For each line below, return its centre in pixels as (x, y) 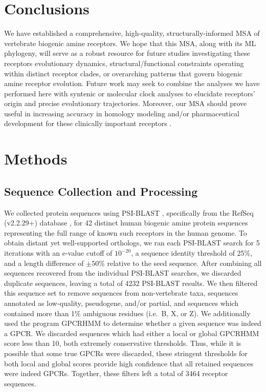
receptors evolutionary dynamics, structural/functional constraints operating (124, 63)
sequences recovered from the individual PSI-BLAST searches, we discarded (123, 273)
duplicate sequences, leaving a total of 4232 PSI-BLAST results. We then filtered (131, 283)
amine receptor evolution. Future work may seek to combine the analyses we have (132, 83)
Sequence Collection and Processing (101, 191)
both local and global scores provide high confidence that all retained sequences (129, 363)
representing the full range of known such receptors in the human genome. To (126, 232)
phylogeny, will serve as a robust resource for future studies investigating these (127, 53)
